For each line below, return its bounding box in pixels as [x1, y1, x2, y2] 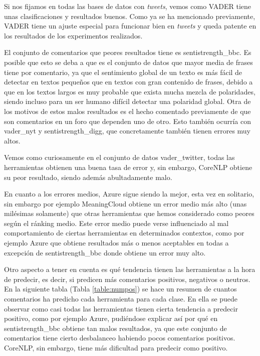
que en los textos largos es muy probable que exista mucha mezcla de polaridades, [4, 86, 255, 96]
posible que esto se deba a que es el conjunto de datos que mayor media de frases [4, 56, 253, 67]
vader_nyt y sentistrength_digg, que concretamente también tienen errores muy [4, 125, 250, 136]
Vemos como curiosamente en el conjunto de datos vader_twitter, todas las [4, 152, 235, 162]
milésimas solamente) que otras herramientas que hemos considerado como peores [4, 208, 254, 218]
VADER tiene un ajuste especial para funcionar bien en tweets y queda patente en [4, 20, 256, 31]
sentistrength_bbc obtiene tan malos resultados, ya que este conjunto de [4, 322, 227, 333]
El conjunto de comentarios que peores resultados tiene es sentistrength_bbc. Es [4, 47, 251, 57]
